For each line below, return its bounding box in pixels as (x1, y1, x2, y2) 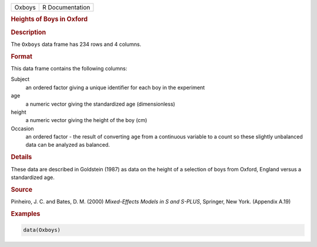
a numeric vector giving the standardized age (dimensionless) (25, 100, 176, 107)
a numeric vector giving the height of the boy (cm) (25, 117, 147, 124)
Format (11, 52, 32, 60)
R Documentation (42, 4, 90, 11)
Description (11, 28, 46, 36)
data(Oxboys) (23, 226, 61, 234)
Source (11, 185, 33, 194)
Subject (11, 76, 29, 83)
